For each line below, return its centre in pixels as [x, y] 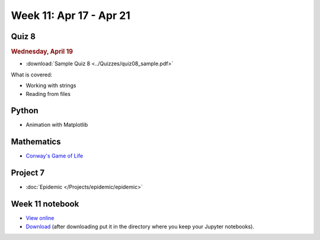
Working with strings [51, 85]
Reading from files [48, 94]
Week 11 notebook [45, 204]
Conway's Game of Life [54, 156]
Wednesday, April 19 [42, 52]
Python [25, 111]
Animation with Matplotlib [57, 125]
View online [40, 218]
